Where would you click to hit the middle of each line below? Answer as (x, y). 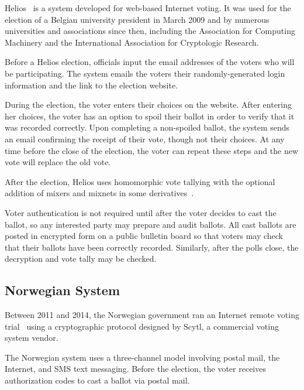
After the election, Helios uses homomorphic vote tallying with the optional (140, 181)
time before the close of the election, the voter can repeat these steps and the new (152, 150)
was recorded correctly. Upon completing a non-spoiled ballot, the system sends (147, 127)
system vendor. (32, 338)
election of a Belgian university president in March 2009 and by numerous (137, 19)
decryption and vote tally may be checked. (81, 259)
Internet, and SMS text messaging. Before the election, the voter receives (135, 369)
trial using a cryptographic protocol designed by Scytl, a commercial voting (142, 326)
